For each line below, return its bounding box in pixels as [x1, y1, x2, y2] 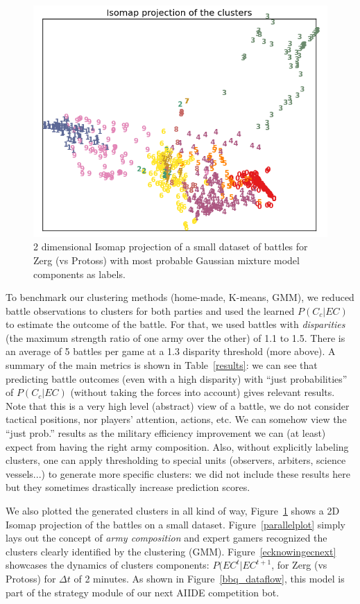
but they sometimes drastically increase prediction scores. [6, 480, 250, 494]
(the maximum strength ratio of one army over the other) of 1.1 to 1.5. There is [6, 330, 345, 345]
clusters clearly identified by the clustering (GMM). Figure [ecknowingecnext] [6, 544, 336, 558]
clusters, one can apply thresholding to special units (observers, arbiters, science [6, 453, 346, 467]
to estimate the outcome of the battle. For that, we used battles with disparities [6, 317, 345, 331]
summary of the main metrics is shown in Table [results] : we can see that [6, 358, 318, 372]
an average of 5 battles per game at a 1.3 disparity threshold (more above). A [6, 344, 336, 359]
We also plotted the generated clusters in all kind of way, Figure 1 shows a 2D [6, 503, 340, 517]
